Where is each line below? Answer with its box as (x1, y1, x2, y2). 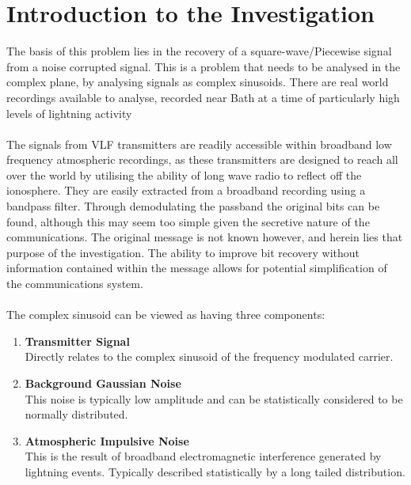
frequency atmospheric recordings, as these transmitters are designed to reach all (6, 151, 398, 168)
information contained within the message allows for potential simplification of (6, 260, 387, 276)
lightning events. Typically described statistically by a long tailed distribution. (25, 463, 405, 479)
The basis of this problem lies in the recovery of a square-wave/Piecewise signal (6, 43, 392, 59)
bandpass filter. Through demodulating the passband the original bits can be (6, 198, 380, 214)
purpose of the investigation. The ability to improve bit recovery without (6, 244, 360, 260)
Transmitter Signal (25, 332, 130, 349)
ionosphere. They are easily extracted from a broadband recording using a (6, 182, 366, 199)
